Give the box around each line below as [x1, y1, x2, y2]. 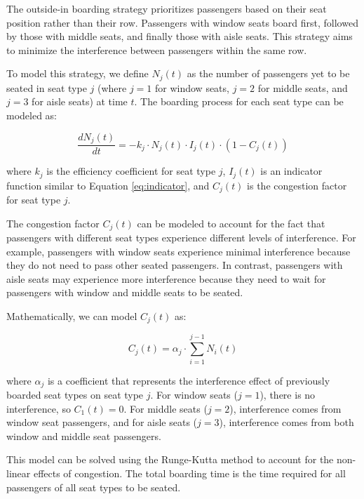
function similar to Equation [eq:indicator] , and [6, 178, 210, 192]
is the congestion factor [247, 178, 347, 192]
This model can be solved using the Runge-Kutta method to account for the [6, 452, 334, 467]
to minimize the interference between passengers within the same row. [6, 42, 307, 57]
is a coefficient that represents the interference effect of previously [47, 373, 330, 387]
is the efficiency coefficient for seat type [46, 164, 216, 178]
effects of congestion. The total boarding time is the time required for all [33, 466, 346, 481]
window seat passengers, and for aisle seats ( [6, 415, 198, 430]
